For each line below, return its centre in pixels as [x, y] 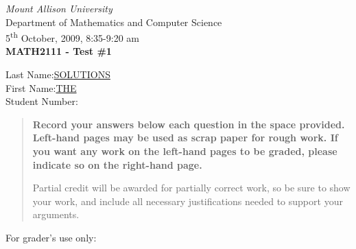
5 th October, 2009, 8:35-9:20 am [72, 37]
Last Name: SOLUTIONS [58, 74]
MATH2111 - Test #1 [59, 51]
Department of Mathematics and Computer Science [114, 22]
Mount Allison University [59, 8]
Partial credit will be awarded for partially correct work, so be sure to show [191, 188]
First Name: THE [41, 87]
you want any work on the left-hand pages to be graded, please [185, 151]
